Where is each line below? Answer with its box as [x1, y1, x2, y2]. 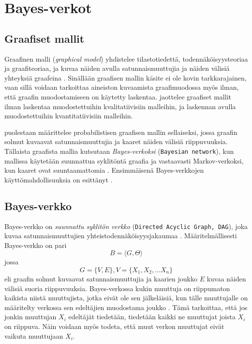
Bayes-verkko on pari [4, 240, 67, 250]
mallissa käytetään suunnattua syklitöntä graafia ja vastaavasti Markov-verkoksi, [4, 155, 244, 165]
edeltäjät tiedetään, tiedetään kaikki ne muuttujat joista [68, 311, 236, 322]
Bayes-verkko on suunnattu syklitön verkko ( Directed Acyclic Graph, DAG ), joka [4, 221, 248, 231]
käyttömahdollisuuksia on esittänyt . [4, 174, 113, 184]
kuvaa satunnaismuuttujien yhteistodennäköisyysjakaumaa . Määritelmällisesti [4, 230, 237, 241]
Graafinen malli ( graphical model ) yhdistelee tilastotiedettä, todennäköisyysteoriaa [4, 53, 248, 64]
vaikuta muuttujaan [4, 330, 63, 341]
